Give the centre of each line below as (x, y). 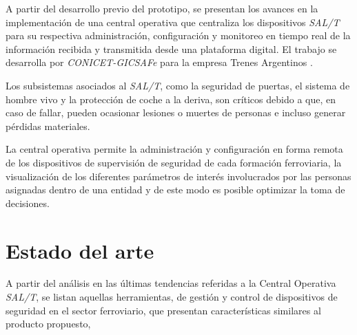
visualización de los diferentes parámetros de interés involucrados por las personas (178, 176)
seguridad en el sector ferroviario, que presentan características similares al (163, 310)
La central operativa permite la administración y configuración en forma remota (174, 149)
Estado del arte (80, 250)
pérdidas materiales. (48, 126)
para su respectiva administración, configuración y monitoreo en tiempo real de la (178, 35)
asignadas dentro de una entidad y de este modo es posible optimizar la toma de (175, 190)
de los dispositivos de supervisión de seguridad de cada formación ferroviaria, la (174, 162)
